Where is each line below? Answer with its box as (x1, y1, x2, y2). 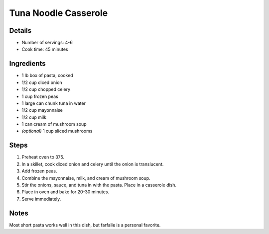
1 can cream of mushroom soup (21, 121, 87, 127)
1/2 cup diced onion (21, 79, 62, 85)
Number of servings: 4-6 (21, 40, 73, 46)
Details (9, 26, 32, 35)
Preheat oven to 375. (21, 154, 65, 160)
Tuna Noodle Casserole (9, 7, 108, 18)
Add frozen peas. (21, 168, 57, 174)
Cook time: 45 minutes (21, 46, 68, 52)
